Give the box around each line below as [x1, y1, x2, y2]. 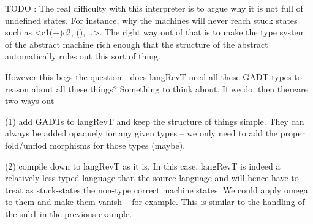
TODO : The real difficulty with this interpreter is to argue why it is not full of [5, 2, 303, 14]
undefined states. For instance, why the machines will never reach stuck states [5, 13, 298, 26]
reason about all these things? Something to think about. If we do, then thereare [5, 82, 308, 95]
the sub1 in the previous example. [5, 207, 132, 220]
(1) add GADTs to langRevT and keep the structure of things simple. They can [5, 114, 304, 127]
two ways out [5, 94, 55, 107]
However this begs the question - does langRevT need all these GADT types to [5, 70, 302, 83]
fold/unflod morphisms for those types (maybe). [5, 138, 186, 151]
